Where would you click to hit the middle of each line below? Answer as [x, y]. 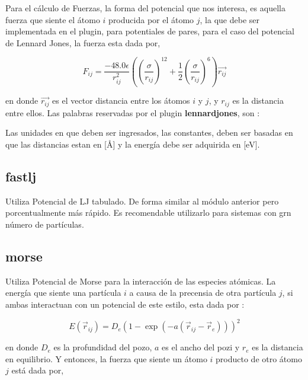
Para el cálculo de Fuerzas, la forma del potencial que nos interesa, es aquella [145, 8]
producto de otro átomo [259, 358]
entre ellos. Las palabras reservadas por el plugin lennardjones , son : [133, 112]
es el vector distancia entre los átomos [121, 100]
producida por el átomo [151, 19]
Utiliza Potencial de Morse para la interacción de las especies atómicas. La [141, 281]
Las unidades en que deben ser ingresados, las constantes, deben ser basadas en [149, 132]
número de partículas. [45, 224]
